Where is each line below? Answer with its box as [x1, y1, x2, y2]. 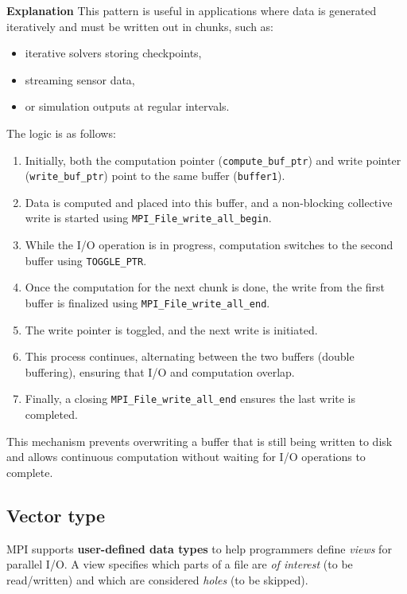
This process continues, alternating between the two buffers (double [25, 348, 355, 365]
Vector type [6, 502, 106, 527]
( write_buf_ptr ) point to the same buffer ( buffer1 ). [25, 167, 285, 184]
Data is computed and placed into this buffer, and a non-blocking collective [25, 193, 393, 210]
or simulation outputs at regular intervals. [25, 98, 230, 115]
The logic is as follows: [6, 124, 116, 141]
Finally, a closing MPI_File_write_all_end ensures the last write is [25, 390, 355, 407]
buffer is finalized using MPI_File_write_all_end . [25, 294, 270, 311]
